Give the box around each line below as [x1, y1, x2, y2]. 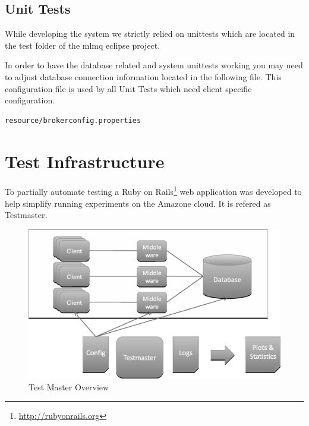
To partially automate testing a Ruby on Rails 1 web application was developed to [5, 184, 302, 198]
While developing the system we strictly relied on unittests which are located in [5, 27, 295, 40]
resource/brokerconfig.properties [5, 116, 141, 125]
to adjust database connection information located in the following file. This [5, 70, 282, 83]
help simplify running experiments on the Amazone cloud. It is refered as [5, 197, 271, 209]
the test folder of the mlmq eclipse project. [5, 39, 160, 51]
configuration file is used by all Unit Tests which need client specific [5, 82, 252, 94]
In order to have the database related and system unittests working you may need [5, 59, 303, 71]
